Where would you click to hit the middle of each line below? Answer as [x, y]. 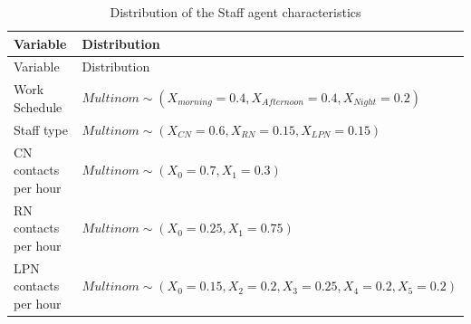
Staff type [41, 129]
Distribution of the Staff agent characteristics [235, 12]
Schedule [38, 106]
